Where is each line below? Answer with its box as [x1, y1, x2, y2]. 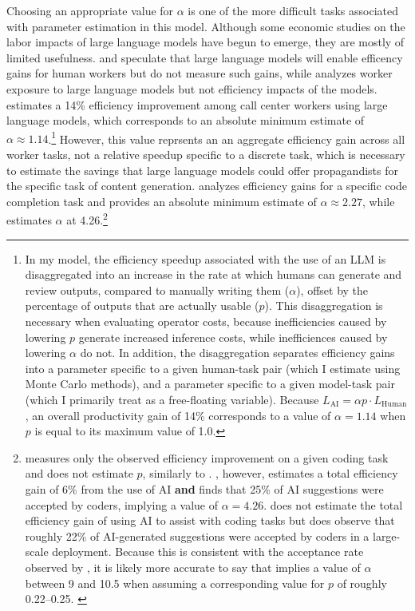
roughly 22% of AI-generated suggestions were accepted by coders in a [25, 527, 370, 544]
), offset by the [296, 281, 369, 298]
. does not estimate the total [263, 496, 403, 513]
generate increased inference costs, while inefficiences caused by [78, 328, 388, 345]
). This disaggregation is [264, 297, 383, 314]
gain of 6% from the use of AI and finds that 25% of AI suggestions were [25, 480, 384, 497]
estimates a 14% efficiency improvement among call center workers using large [6, 96, 388, 113]
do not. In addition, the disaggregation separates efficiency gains [80, 344, 395, 361]
